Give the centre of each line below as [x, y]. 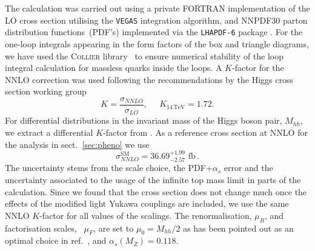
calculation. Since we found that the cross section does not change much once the [156, 191]
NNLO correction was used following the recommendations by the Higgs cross [149, 79]
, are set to [114, 228]
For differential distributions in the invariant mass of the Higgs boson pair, [144, 120]
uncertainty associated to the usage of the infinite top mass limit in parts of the [153, 179]
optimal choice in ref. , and [56, 240]
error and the [248, 168]
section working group [46, 91]
